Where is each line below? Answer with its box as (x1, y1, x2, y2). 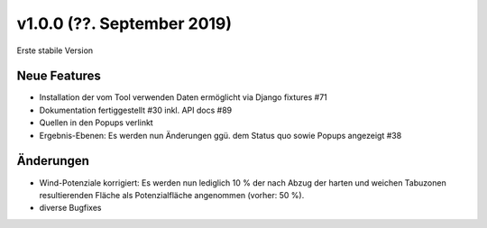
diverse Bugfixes (39, 203, 102, 214)
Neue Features (16, 68, 101, 84)
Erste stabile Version (16, 45, 94, 56)
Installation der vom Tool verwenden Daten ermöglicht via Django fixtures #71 (39, 92, 328, 103)
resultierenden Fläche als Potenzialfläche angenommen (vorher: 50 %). (39, 189, 305, 200)
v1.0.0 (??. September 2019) (16, 14, 233, 33)
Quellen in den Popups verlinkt (39, 117, 153, 128)
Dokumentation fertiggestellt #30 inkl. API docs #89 (39, 105, 233, 115)
